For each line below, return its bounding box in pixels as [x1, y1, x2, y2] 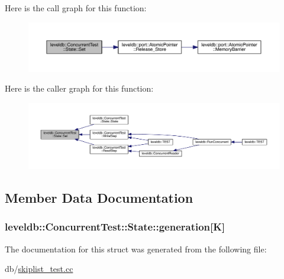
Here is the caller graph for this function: [5, 82, 154, 95]
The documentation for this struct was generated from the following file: [5, 242, 267, 255]
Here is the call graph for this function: [5, 2, 147, 14]
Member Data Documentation [5, 189, 193, 207]
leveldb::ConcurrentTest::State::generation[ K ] [5, 219, 225, 234]
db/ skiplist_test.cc [5, 262, 73, 275]
